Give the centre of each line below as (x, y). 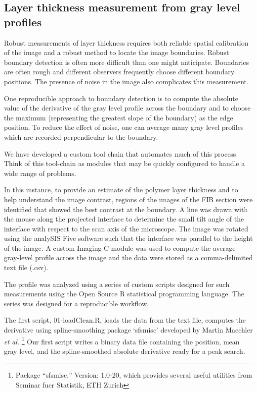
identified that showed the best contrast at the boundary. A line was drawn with (126, 209)
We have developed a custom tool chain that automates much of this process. (121, 153)
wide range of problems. (40, 173)
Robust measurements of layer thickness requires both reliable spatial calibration (126, 42)
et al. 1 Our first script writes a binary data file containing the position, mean (122, 340)
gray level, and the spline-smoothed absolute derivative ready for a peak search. (125, 351)
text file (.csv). (26, 267)
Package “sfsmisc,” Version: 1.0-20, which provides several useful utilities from (134, 375)
